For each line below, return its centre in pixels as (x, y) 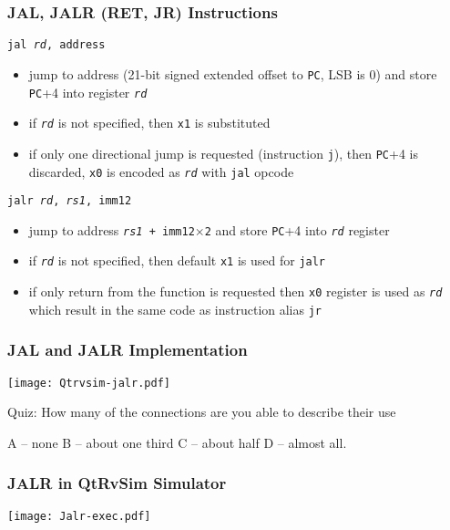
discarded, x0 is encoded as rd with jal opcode (161, 171)
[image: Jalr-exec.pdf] (79, 516)
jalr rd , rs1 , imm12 (70, 201)
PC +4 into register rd (88, 92)
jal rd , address (56, 45)
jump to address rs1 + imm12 (112, 229)
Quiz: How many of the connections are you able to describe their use (202, 412)
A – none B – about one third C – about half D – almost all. (177, 442)
